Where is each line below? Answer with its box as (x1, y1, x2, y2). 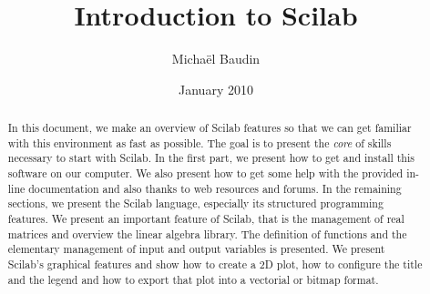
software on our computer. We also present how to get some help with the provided (7, 166, 404, 181)
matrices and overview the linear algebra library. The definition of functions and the (7, 226, 407, 241)
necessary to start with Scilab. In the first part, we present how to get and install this (7, 150, 415, 166)
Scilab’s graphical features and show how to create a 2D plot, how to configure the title (7, 257, 423, 272)
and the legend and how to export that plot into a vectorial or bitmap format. (7, 271, 379, 287)
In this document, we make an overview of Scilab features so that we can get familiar (7, 120, 412, 136)
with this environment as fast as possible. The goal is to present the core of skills (7, 135, 392, 150)
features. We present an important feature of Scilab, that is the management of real (7, 211, 404, 227)
